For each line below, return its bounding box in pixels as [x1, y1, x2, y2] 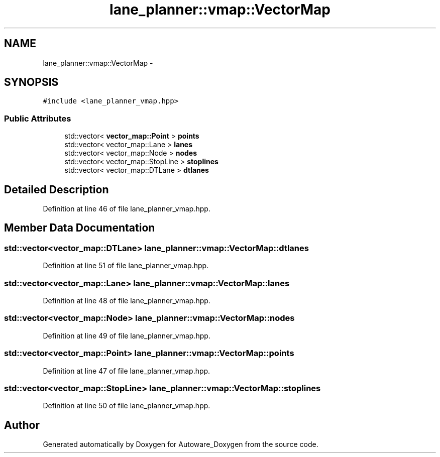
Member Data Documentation [4, 221, 155, 235]
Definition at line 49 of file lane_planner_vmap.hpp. [43, 331, 210, 340]
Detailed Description [4, 183, 109, 196]
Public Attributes [4, 113, 71, 124]
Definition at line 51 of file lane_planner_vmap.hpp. [43, 261, 209, 270]
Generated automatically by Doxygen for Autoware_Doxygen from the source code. [43, 440, 318, 449]
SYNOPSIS [4, 76, 59, 89]
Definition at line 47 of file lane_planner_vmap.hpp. [43, 366, 210, 375]
